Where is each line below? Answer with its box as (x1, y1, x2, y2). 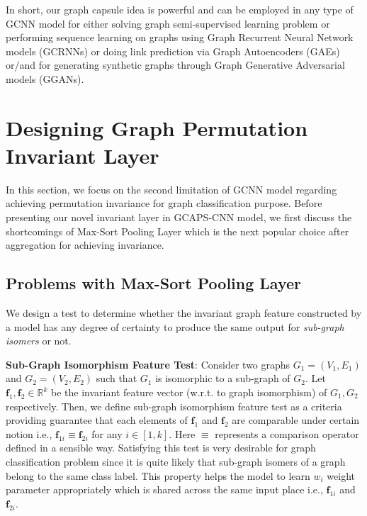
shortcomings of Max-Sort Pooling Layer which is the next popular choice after (6, 223, 349, 238)
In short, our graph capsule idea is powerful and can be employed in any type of (6, 2, 354, 16)
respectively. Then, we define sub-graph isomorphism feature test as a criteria (6, 398, 342, 413)
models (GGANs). (6, 71, 84, 86)
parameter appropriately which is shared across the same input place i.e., (6, 482, 323, 497)
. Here (169, 426, 196, 441)
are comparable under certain (232, 413, 360, 427)
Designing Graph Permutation (6, 113, 308, 142)
